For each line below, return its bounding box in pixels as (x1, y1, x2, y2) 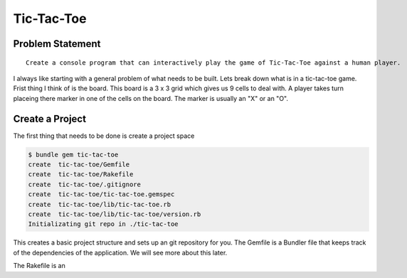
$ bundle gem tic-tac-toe (28, 150, 119, 159)
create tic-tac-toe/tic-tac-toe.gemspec (28, 191, 175, 198)
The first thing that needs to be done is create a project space (13, 132, 195, 140)
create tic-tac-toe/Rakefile (28, 171, 134, 178)
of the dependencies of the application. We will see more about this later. (13, 248, 228, 257)
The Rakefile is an (13, 262, 65, 270)
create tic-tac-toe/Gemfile (28, 161, 130, 169)
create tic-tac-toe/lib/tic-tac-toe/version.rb (28, 210, 201, 218)
